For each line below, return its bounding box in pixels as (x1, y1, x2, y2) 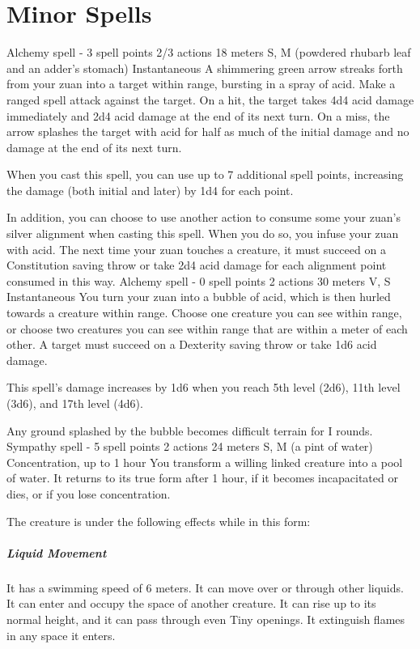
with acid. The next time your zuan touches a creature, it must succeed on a (6, 240, 386, 257)
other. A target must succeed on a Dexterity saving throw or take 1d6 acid (6, 336, 377, 353)
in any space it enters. (6, 626, 116, 643)
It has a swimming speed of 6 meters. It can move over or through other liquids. (6, 579, 404, 596)
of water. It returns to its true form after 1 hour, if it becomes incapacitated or (6, 469, 398, 486)
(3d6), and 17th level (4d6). (6, 395, 143, 411)
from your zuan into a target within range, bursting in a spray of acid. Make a (6, 75, 396, 92)
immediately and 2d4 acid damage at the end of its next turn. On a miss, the (6, 107, 390, 124)
